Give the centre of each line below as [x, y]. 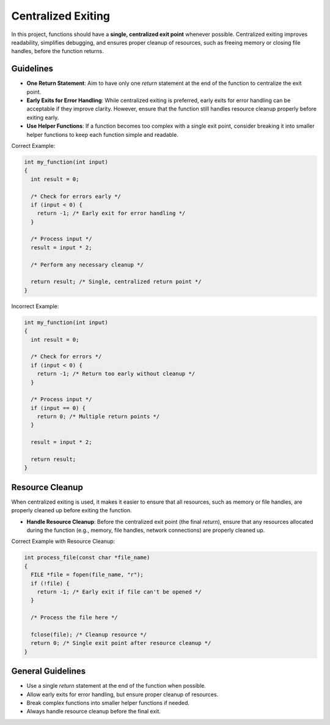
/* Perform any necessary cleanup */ [87, 265]
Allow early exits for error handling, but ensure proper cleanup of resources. [123, 694]
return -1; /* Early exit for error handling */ [111, 213]
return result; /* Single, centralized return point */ [116, 282]
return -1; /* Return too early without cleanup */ [116, 374]
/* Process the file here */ [75, 618]
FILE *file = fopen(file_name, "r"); [87, 575]
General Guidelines [48, 672]
